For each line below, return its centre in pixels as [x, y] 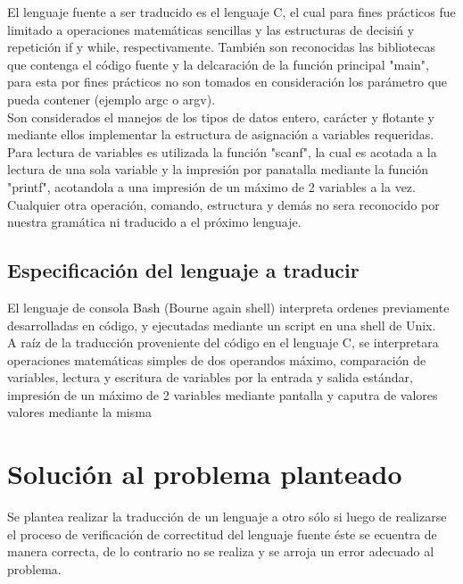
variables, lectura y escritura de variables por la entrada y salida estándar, [210, 377]
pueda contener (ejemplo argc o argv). [112, 99]
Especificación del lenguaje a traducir [183, 270]
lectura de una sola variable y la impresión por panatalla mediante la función [218, 169]
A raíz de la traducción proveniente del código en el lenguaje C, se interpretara [223, 342]
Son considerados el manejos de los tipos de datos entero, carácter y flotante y [221, 117]
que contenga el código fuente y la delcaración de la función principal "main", [218, 64]
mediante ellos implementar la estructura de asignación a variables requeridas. [221, 134]
